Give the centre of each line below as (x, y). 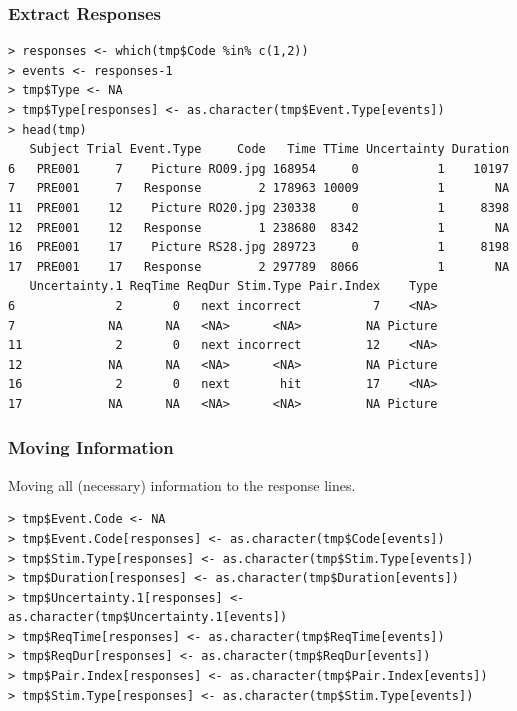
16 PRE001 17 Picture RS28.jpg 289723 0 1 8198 (259, 247)
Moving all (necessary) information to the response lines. (182, 484)
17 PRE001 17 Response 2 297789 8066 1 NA (259, 266)
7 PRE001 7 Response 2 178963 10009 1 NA (259, 188)
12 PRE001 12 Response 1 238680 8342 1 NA (259, 227)
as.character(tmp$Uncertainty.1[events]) (148, 617)
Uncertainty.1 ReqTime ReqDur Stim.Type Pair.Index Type (233, 286)
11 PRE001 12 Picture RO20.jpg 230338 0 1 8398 (259, 207)
